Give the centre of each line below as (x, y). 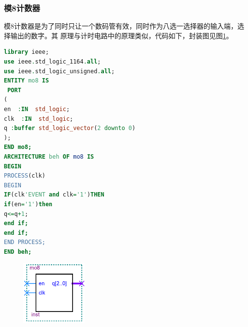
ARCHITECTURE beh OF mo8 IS (49, 156)
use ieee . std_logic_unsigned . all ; (59, 71)
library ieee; (27, 52)
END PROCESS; (25, 242)
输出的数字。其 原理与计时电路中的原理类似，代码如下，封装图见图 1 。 (122, 35)
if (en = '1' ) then (28, 204)
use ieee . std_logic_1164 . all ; (52, 62)
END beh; (18, 252)
